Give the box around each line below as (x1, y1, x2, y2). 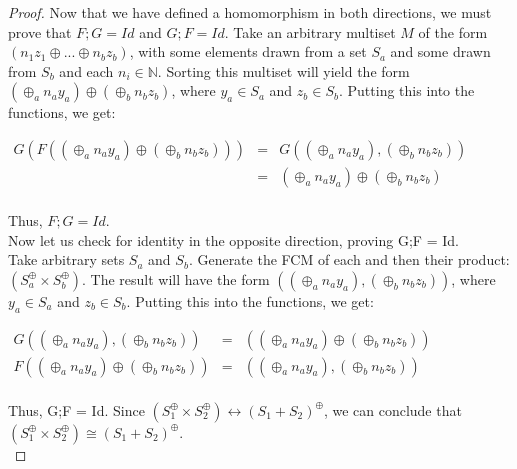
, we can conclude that (323, 399, 462, 420)
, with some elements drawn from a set (129, 41, 367, 62)
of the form (418, 21, 488, 42)
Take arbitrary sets (8, 249, 125, 270)
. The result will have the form (82, 268, 270, 289)
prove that (8, 21, 72, 42)
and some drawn (390, 41, 491, 62)
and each (59, 60, 114, 81)
